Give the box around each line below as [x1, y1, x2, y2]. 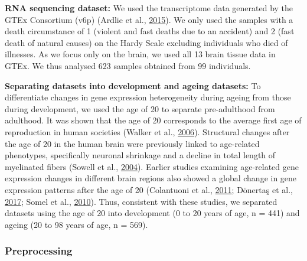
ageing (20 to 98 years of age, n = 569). [5, 218, 148, 230]
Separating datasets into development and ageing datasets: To [5, 79, 261, 92]
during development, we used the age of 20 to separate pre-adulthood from [5, 102, 275, 115]
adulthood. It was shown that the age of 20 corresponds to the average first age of [5, 114, 302, 126]
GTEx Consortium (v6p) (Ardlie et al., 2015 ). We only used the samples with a [5, 13, 293, 25]
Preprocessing [5, 243, 73, 258]
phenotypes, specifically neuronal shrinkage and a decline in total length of [5, 149, 276, 161]
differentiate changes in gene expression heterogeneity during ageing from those [5, 91, 291, 103]
